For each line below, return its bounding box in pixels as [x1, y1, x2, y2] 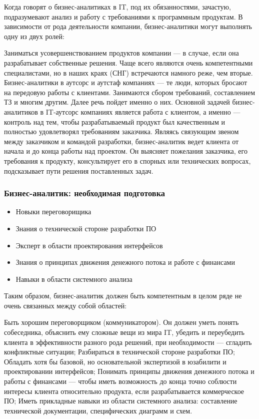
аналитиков [4, 106, 38, 117]
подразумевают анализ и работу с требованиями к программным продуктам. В [4, 11, 243, 22]
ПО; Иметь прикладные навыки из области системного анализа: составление [4, 395, 237, 406]
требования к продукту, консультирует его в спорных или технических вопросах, [4, 155, 251, 166]
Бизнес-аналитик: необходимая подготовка [4, 187, 165, 199]
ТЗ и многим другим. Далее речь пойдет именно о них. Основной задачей [4, 97, 230, 107]
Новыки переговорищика [15, 206, 91, 217]
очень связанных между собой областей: [4, 300, 127, 310]
